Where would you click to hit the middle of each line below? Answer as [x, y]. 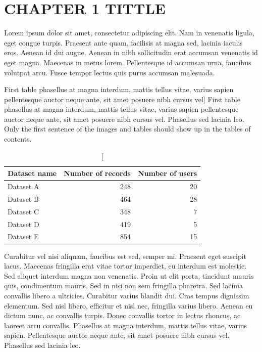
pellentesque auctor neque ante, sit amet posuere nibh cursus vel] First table [122, 99]
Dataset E [23, 236]
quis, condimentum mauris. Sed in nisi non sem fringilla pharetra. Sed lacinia [124, 285]
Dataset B [23, 199]
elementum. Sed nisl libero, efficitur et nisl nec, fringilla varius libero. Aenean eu [128, 305]
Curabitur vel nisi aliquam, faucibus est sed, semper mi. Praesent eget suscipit [125, 256]
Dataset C [23, 211]
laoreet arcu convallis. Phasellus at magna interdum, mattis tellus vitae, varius [126, 325]
